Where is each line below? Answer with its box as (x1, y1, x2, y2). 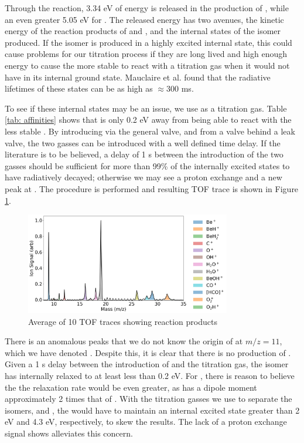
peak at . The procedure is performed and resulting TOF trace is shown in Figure (5, 182, 299, 194)
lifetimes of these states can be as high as (5, 82, 153, 95)
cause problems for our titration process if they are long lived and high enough (5, 48, 288, 60)
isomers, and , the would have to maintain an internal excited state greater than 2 (5, 404, 300, 416)
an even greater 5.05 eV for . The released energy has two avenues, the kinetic (5, 13, 284, 25)
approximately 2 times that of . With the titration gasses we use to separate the (5, 392, 292, 405)
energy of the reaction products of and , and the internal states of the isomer (5, 25, 281, 37)
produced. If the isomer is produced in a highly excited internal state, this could (5, 36, 292, 48)
